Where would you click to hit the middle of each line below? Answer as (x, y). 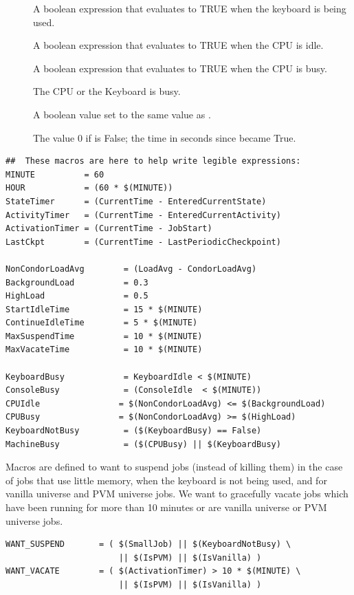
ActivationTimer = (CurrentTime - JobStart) (109, 229)
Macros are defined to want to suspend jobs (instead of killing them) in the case (174, 467)
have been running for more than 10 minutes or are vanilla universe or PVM (166, 507)
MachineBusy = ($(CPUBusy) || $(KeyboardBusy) (143, 444)
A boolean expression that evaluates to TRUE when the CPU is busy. (180, 68)
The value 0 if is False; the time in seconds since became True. (165, 137)
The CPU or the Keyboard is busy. (107, 91)
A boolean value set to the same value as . (122, 114)
